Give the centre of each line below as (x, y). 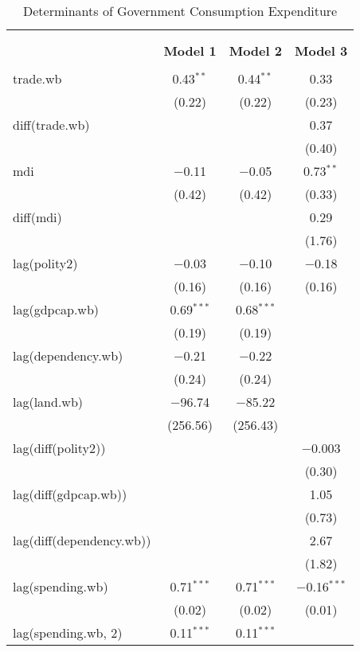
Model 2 (255, 51)
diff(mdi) (37, 217)
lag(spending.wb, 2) (68, 632)
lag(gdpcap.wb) (56, 309)
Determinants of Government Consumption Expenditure (180, 11)
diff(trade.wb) (51, 125)
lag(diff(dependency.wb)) (82, 540)
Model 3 (321, 51)
